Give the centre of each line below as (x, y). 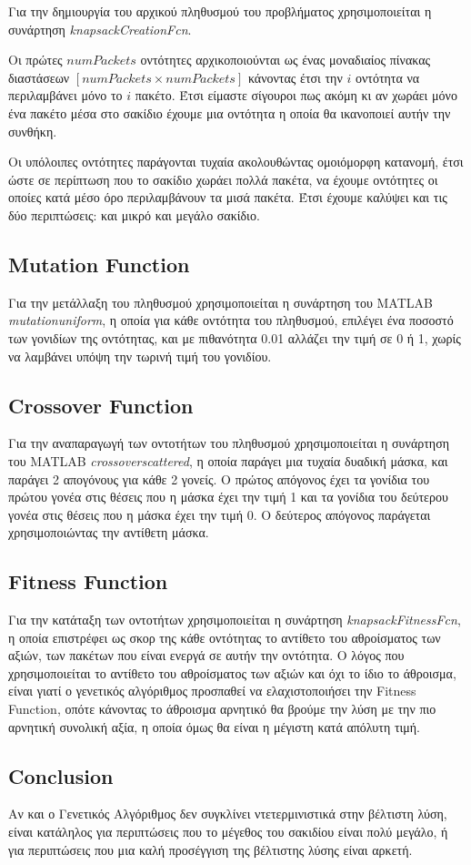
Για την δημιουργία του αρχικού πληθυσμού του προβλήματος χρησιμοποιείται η (220, 11)
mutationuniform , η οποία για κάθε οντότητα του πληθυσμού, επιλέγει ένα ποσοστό (231, 320)
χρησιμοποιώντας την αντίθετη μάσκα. (109, 532)
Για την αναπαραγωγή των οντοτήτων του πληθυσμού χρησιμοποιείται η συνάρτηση (229, 443)
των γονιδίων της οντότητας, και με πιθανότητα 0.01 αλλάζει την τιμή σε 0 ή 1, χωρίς (235, 337)
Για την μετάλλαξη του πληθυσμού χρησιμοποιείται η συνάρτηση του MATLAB (220, 302)
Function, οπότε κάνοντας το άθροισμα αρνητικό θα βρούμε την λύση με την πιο (222, 709)
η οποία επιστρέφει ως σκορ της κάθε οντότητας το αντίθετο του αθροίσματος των (225, 637)
